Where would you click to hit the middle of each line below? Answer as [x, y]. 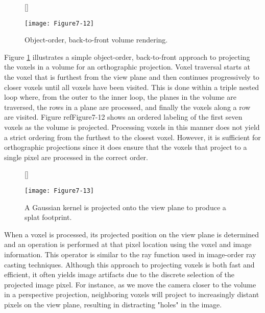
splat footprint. [48, 217]
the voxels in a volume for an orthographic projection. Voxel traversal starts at [127, 67]
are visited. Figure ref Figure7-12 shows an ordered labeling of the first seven [123, 117]
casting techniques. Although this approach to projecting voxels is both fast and [129, 264]
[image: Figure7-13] [59, 191]
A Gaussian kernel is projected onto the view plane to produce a [125, 207]
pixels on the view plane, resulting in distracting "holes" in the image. [113, 304]
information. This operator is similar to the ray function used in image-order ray [130, 254]
